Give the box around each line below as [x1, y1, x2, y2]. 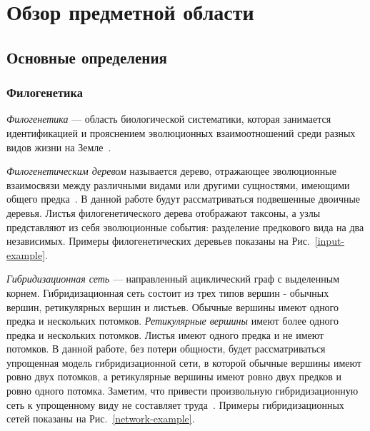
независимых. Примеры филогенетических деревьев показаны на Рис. [6, 233, 310, 248]
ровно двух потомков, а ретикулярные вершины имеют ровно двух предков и [6, 369, 342, 384]
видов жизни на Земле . [6, 139, 111, 154]
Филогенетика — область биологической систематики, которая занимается [6, 111, 331, 126]
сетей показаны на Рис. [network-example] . [6, 411, 195, 426]
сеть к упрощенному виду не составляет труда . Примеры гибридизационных [6, 397, 344, 412]
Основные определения [6, 46, 167, 68]
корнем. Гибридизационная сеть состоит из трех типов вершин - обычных [6, 285, 329, 300]
